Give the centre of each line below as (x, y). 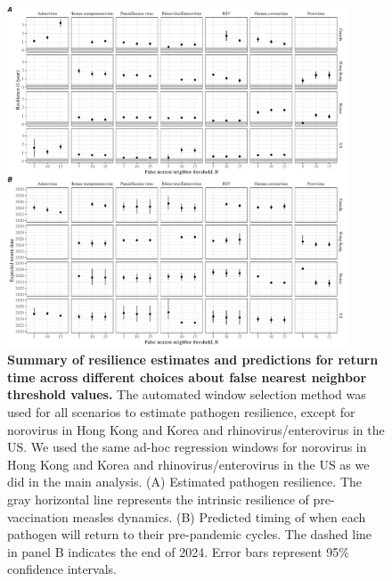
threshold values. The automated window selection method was (187, 394)
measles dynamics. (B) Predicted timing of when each (219, 516)
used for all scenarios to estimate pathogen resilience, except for (181, 411)
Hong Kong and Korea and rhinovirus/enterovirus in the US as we (188, 464)
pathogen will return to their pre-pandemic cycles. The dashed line (190, 534)
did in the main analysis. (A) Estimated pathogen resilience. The (184, 482)
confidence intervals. (62, 569)
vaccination (38, 516)
